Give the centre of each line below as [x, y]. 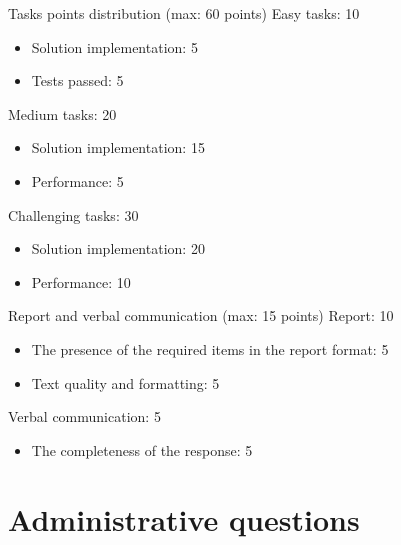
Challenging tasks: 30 [73, 214]
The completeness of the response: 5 [142, 449]
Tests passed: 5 [77, 80]
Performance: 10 [81, 281]
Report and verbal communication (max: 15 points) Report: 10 [201, 315]
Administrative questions [184, 518]
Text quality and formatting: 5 [125, 382]
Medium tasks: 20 [62, 113]
